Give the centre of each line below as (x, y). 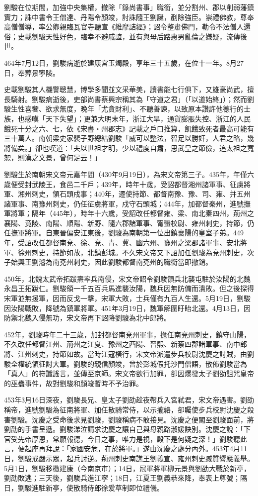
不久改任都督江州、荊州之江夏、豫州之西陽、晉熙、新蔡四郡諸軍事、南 (119, 344)
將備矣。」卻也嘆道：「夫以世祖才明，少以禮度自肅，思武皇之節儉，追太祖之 (126, 148)
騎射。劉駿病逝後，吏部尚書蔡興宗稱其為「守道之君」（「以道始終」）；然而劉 (132, 99)
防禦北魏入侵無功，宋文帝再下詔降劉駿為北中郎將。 (87, 318)
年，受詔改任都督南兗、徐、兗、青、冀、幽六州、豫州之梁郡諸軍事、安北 (122, 243)
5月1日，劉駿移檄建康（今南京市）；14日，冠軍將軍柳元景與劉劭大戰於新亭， (127, 468)
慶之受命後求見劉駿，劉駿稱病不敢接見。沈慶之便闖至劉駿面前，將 (146, 419)
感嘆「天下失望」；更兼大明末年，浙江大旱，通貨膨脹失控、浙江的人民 (137, 118)
